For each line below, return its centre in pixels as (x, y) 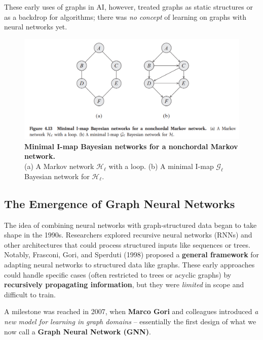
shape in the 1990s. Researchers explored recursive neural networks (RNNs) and (128, 235)
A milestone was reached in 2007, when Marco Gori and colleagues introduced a (131, 311)
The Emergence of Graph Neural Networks (120, 203)
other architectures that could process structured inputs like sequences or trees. (127, 244)
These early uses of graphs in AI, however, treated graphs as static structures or (128, 7)
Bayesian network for (57, 176)
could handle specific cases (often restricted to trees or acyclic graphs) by (118, 274)
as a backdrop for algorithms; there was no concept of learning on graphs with (125, 16)
